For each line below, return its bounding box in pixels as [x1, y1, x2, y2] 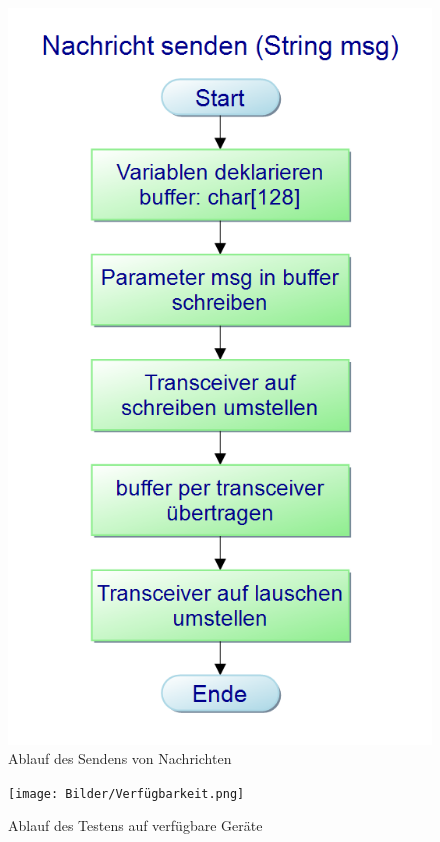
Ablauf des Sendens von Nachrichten [8, 748, 232, 769]
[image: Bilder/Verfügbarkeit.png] [8, 786, 245, 801]
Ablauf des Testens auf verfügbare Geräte [8, 815, 263, 836]
